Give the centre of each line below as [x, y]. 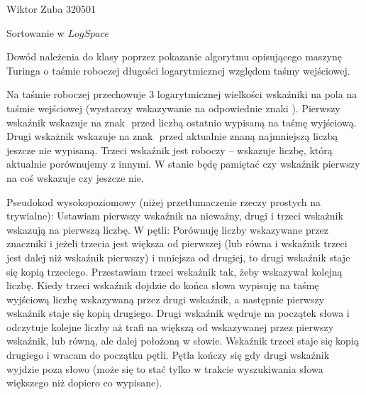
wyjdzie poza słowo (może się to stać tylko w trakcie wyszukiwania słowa [165, 368]
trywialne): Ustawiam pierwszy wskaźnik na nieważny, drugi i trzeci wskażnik [175, 216]
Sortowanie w [35, 32]
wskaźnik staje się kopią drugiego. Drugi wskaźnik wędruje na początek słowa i [178, 313]
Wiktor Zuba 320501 [51, 9]
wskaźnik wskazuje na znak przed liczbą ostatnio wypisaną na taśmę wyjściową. [182, 122]
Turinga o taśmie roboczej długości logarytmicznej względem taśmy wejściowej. [178, 70]
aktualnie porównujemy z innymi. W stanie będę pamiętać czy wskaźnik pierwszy [183, 164]
